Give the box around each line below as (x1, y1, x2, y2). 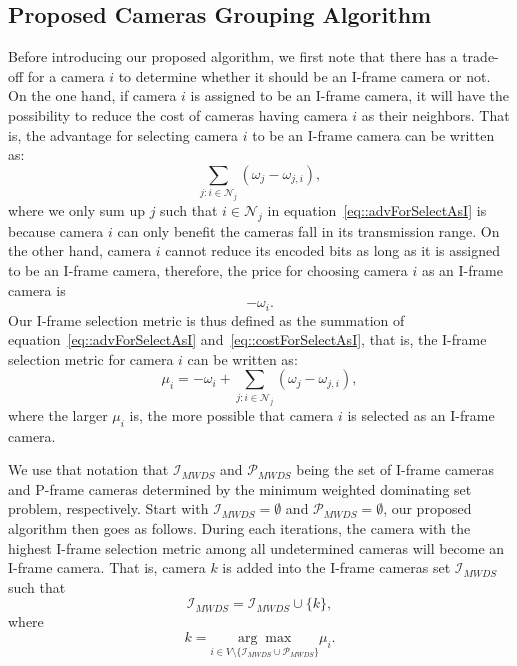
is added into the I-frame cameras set (222, 557, 451, 578)
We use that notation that (8, 459, 169, 480)
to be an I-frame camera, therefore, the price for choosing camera (8, 260, 408, 281)
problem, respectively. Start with (8, 498, 209, 519)
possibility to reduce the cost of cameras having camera (8, 104, 348, 125)
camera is (8, 279, 66, 300)
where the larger (8, 404, 108, 425)
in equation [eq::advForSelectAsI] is (267, 200, 487, 221)
